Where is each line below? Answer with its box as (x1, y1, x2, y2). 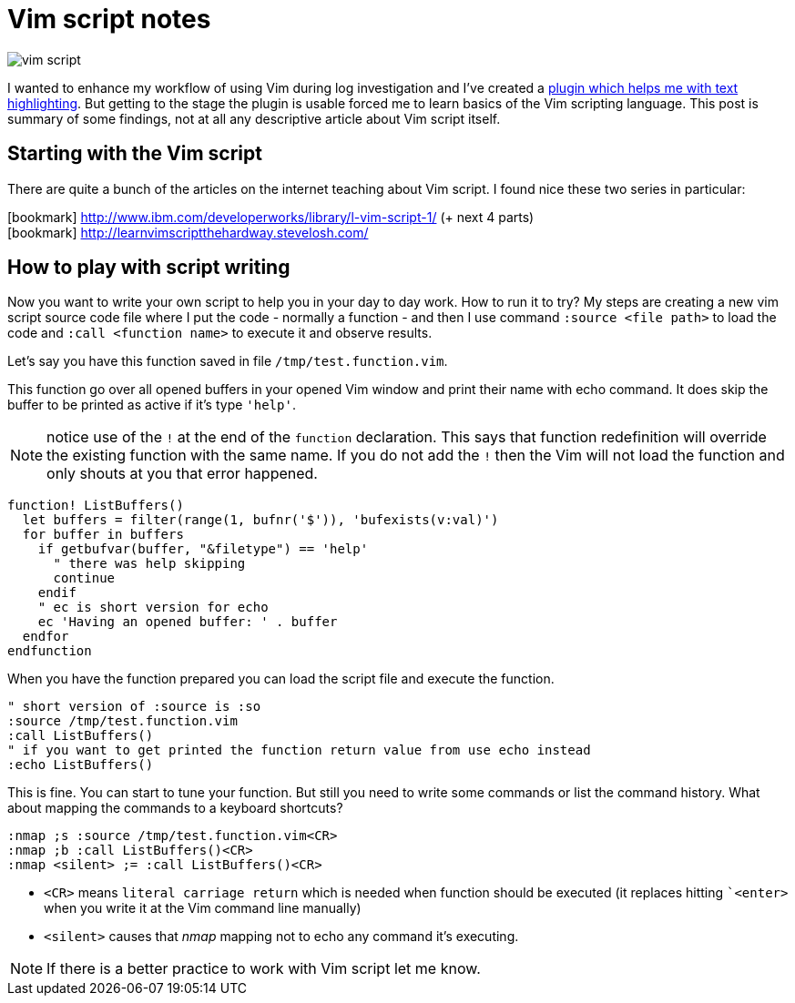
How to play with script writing (7, 256, 290, 279)
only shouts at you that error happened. (46, 464, 318, 483)
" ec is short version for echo (37, 600, 269, 615)
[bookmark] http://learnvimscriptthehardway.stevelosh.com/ (7, 224, 369, 240)
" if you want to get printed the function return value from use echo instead (7, 743, 591, 758)
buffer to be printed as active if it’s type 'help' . (7, 397, 296, 413)
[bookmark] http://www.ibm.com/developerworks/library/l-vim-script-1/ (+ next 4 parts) (7, 208, 535, 225)
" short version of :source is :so (7, 699, 261, 714)
